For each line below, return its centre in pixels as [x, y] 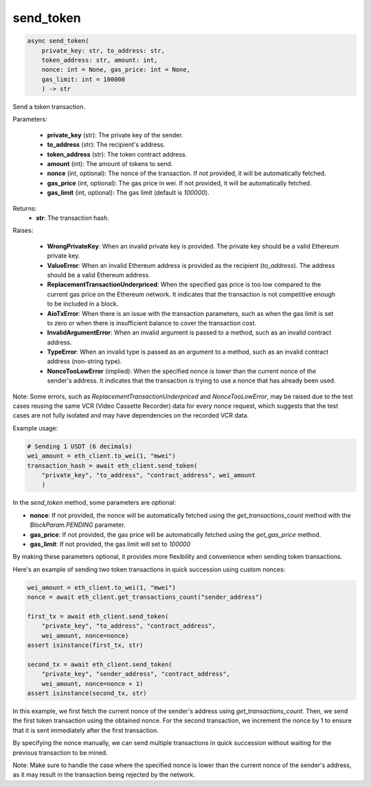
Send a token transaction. [49, 107]
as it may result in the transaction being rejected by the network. [104, 775]
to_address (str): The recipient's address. [106, 145]
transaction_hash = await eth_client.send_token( [112, 466]
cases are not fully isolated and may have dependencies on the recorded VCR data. [131, 415]
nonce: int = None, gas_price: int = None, [116, 70]
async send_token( [58, 41]
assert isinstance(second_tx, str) [87, 693]
